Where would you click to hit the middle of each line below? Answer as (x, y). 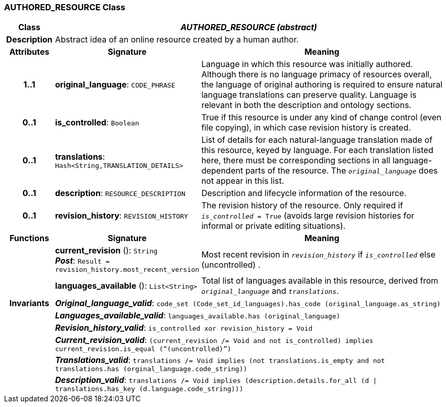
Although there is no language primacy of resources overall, (317, 74)
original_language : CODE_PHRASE (115, 85)
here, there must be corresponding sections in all (296, 160)
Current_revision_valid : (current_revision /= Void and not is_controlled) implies (214, 340)
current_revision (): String (106, 251)
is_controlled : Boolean (97, 123)
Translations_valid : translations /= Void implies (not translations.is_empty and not (220, 360)
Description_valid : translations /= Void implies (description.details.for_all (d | (216, 380)
